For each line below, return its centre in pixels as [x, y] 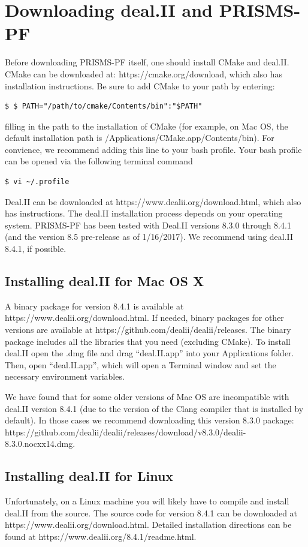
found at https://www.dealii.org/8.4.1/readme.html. [101, 536]
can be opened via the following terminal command [99, 161]
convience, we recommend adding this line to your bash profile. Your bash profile [153, 149]
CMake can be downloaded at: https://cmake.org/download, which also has [144, 73]
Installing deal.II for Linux [89, 476]
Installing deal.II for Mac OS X [105, 281]
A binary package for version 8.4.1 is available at [94, 306]
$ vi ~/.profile [37, 182]
